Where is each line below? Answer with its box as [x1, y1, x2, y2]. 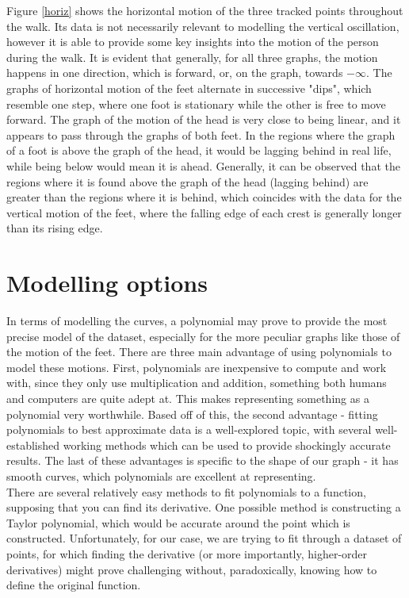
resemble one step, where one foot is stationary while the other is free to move [6, 95, 386, 112]
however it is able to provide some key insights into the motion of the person [6, 33, 379, 50]
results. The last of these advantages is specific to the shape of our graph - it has [6, 452, 399, 469]
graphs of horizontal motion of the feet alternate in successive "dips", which [6, 79, 372, 96]
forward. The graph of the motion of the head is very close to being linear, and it [6, 111, 401, 128]
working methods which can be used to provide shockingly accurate [63, 436, 391, 453]
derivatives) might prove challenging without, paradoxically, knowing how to [6, 561, 377, 577]
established [6, 436, 60, 453]
